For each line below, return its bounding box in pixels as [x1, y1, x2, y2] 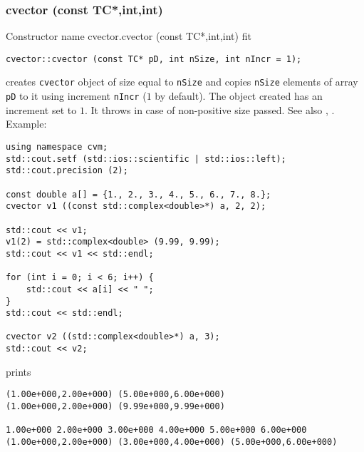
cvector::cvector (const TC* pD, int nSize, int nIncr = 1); [6, 53, 302, 64]
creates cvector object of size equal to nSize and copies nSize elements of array [6, 74, 358, 89]
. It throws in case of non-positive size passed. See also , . [84, 102, 335, 117]
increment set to [6, 102, 77, 117]
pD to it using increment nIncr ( [6, 88, 147, 103]
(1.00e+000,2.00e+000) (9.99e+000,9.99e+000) [6, 401, 225, 412]
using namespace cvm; [6, 141, 108, 152]
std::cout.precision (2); [6, 165, 128, 176]
